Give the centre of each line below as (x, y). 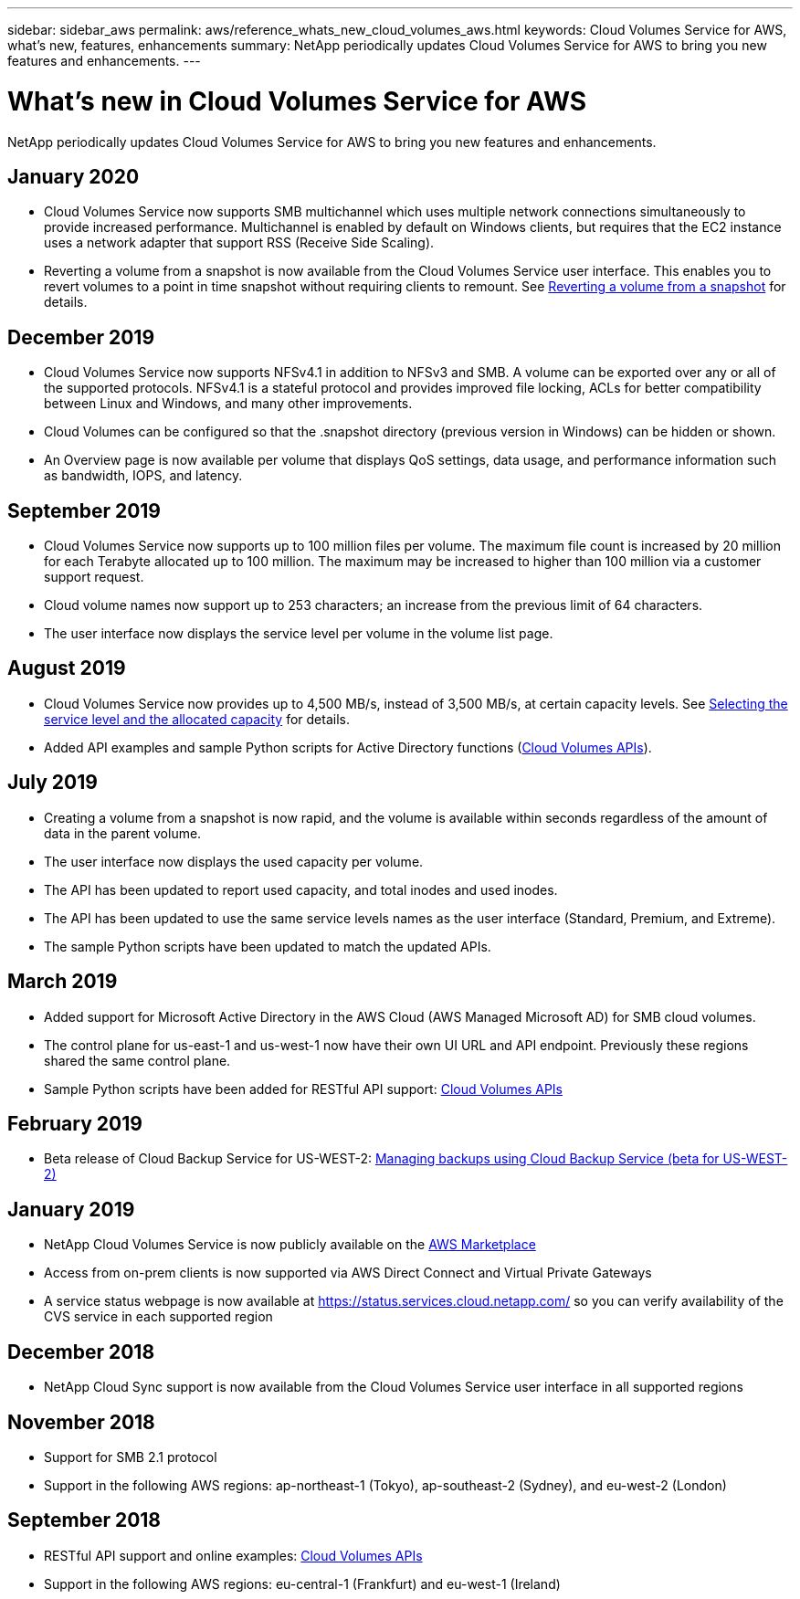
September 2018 (84, 1520)
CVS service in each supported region (158, 1317)
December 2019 (81, 337)
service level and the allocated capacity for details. (197, 719)
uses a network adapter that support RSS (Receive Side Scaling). (239, 243)
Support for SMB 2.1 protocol (131, 1457)
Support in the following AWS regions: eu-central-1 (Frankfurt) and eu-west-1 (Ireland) (302, 1583)
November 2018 (81, 1422)
